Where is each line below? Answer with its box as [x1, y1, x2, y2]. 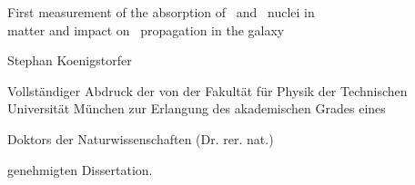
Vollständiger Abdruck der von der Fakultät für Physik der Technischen [7, 81, 408, 100]
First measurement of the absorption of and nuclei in [7, 3, 315, 21]
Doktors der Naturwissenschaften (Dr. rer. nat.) [7, 129, 274, 148]
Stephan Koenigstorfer [7, 51, 132, 70]
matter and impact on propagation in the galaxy [7, 20, 285, 39]
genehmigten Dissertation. [7, 160, 153, 179]
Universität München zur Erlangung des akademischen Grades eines [7, 99, 386, 118]
